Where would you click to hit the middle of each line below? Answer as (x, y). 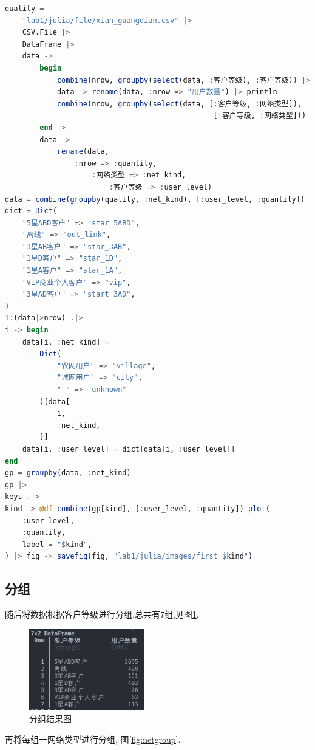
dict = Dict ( (31, 211)
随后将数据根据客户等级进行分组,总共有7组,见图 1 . (102, 614)
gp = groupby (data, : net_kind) (68, 473)
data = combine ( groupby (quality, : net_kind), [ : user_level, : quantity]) (155, 199)
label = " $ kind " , (57, 544)
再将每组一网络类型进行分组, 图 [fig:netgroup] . (93, 739)
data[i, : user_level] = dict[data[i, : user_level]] (129, 449)
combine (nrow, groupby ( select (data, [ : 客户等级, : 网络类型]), (179, 104)
